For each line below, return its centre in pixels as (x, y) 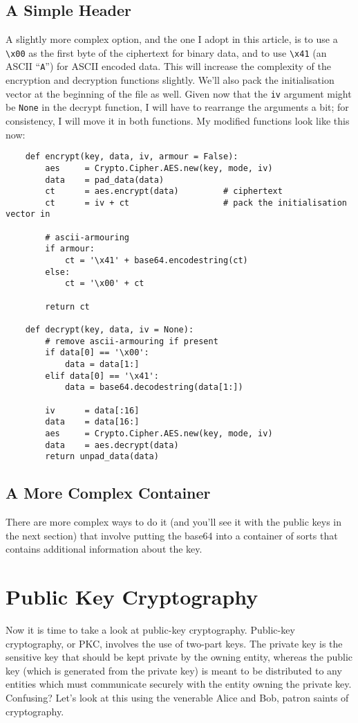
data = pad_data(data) (105, 180)
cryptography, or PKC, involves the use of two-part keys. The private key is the (174, 643)
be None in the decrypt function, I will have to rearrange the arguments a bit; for (177, 107)
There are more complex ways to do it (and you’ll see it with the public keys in (174, 522)
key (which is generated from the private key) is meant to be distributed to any (174, 670)
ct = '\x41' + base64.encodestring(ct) (156, 261)
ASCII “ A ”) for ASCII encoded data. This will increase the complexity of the (168, 66)
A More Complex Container (108, 493)
